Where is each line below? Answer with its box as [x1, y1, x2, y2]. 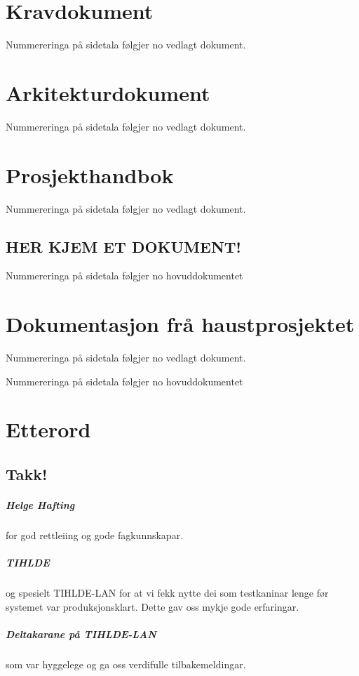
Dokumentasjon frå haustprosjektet [6, 310, 355, 338]
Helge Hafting [6, 498, 75, 512]
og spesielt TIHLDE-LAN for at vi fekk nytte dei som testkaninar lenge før [6, 585, 329, 600]
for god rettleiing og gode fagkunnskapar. [6, 527, 184, 542]
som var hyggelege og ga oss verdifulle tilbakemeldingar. [6, 656, 246, 671]
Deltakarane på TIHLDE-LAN [6, 626, 156, 641]
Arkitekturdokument [6, 78, 210, 107]
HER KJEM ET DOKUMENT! [6, 235, 241, 257]
